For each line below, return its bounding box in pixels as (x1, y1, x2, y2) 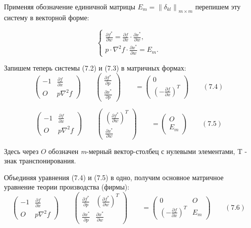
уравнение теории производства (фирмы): (4, 182, 130, 192)
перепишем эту (195, 1, 241, 11)
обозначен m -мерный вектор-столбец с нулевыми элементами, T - (48, 146, 247, 156)
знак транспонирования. (4, 155, 76, 166)
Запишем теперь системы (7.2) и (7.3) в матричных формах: (4, 63, 186, 73)
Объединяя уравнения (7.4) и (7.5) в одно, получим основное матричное (4, 172, 224, 182)
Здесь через (4, 146, 39, 156)
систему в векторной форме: (4, 12, 89, 23)
